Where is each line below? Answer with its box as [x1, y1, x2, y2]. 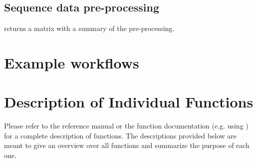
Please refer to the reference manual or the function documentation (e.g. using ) [4, 120, 249, 131]
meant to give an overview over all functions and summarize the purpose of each [4, 140, 250, 150]
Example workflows [4, 52, 139, 72]
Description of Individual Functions [4, 91, 254, 112]
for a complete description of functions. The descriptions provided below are [4, 130, 237, 140]
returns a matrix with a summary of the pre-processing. [4, 23, 175, 33]
